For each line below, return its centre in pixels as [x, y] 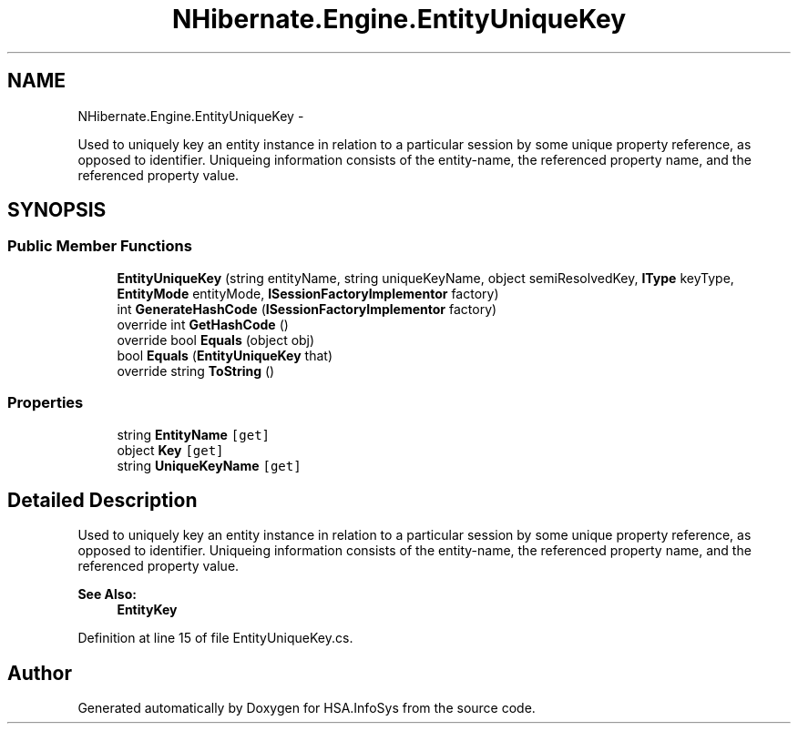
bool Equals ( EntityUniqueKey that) [225, 355]
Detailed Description [102, 500]
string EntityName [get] [193, 434]
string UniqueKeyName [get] [209, 465]
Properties [46, 403]
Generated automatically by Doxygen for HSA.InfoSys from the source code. [307, 708]
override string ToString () [196, 371]
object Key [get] [170, 450]
